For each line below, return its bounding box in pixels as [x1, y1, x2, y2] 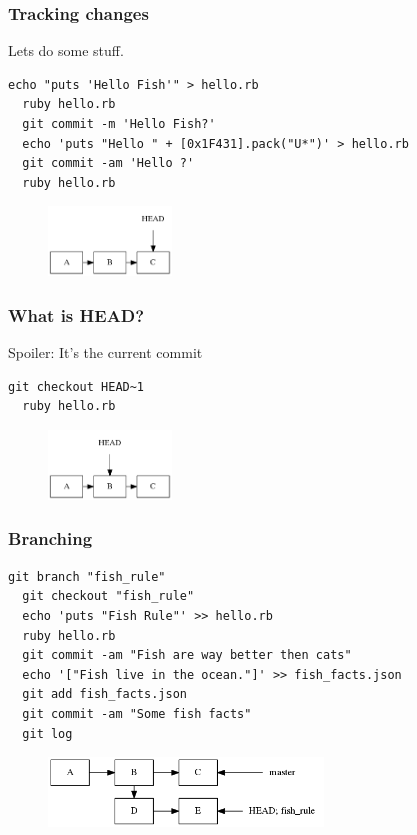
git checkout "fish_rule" [22, 589, 195, 604]
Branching [8, 526, 93, 551]
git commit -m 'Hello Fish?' [22, 117, 216, 131]
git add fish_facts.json [22, 687, 187, 702]
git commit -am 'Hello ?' [22, 156, 195, 171]
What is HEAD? [8, 302, 145, 327]
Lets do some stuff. [8, 40, 124, 61]
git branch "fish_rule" [8, 569, 166, 584]
